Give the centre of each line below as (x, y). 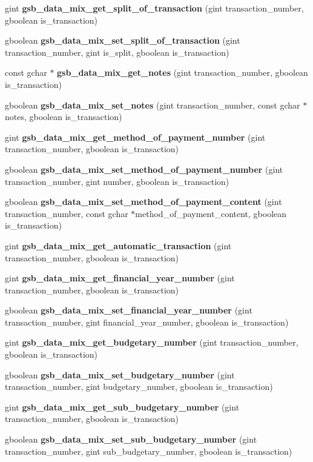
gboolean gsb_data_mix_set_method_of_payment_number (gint (144, 169)
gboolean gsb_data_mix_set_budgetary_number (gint (120, 374)
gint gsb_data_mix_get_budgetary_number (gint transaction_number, (152, 342)
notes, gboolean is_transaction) (64, 117)
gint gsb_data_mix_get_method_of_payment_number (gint (135, 137)
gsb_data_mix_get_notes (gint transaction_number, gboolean (183, 72)
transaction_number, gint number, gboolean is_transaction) (117, 181)
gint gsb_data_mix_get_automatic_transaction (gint (118, 245)
